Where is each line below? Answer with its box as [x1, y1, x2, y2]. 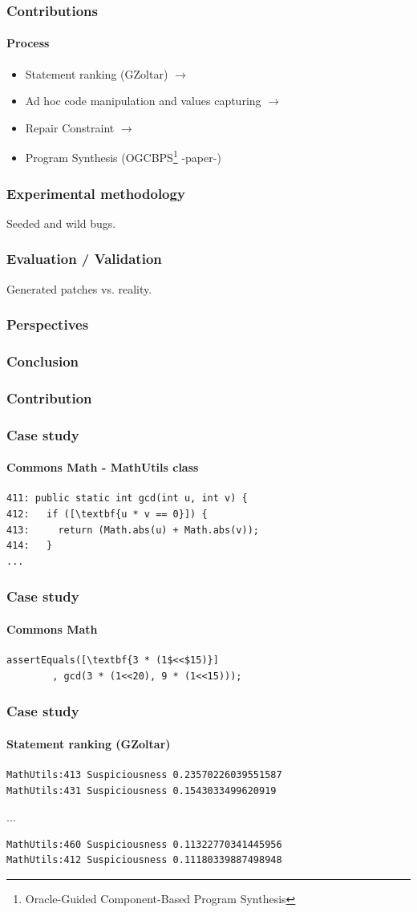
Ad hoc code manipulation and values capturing [25, 92, 261, 109]
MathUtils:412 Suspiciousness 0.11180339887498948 [6, 854, 282, 866]
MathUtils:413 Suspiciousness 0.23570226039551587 [6, 768, 282, 780]
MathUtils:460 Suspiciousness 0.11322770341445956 [6, 838, 282, 850]
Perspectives [6, 314, 89, 334]
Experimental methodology [6, 183, 185, 203]
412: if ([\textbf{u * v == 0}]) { [6, 509, 208, 521]
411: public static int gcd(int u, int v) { [6, 492, 248, 505]
